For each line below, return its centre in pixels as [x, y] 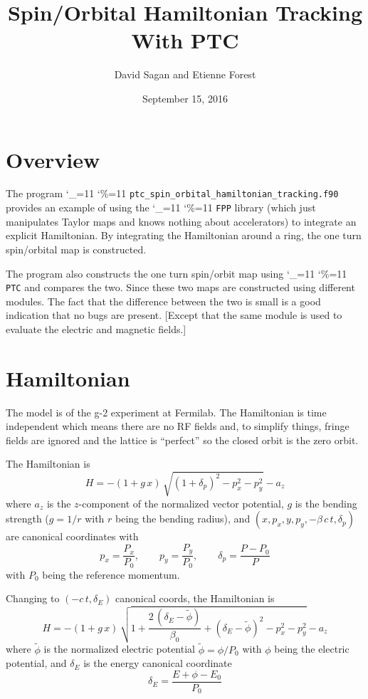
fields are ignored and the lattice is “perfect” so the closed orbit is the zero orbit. [182, 440]
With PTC [185, 40]
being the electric [312, 649]
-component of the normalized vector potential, [181, 503]
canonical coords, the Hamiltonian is [195, 598]
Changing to [33, 598]
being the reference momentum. [111, 574]
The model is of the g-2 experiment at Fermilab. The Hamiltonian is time [166, 412]
